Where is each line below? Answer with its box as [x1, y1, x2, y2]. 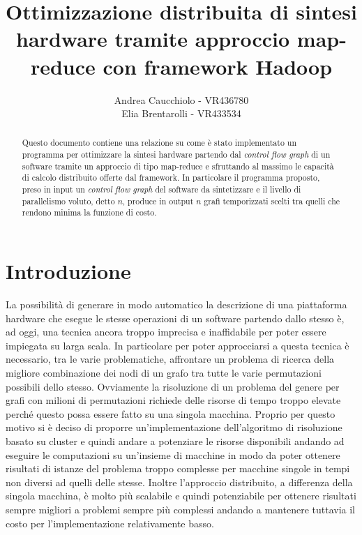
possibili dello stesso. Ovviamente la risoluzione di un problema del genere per [6, 379, 340, 393]
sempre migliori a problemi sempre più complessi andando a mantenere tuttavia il [6, 502, 355, 516]
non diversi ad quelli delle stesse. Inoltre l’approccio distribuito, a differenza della [6, 474, 353, 489]
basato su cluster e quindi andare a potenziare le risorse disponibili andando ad [6, 433, 345, 448]
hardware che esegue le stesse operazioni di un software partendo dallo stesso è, [6, 310, 345, 325]
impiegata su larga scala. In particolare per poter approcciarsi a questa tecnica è [6, 338, 349, 352]
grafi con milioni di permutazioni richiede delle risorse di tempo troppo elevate [6, 393, 341, 407]
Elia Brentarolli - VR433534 [121, 106, 241, 121]
